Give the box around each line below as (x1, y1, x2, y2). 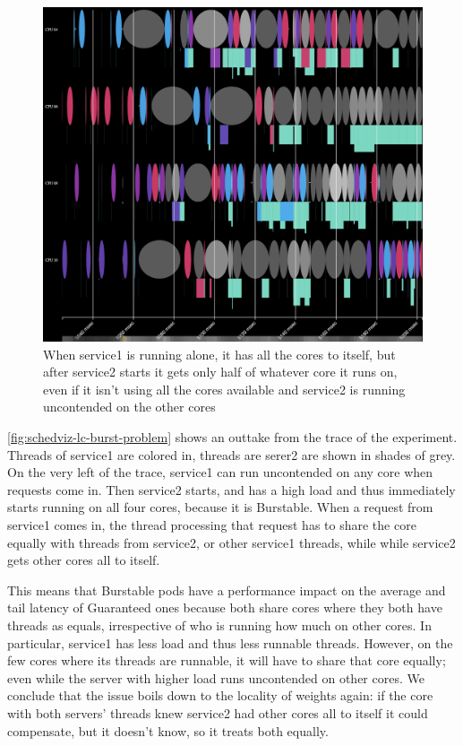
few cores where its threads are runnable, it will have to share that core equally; (7, 651, 446, 670)
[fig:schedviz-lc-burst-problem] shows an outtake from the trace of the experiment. (7, 428, 458, 447)
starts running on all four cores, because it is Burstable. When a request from (7, 498, 433, 516)
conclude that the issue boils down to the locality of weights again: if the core (7, 686, 433, 705)
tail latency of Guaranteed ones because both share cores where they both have (7, 598, 442, 617)
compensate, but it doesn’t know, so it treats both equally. (7, 721, 329, 740)
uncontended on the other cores (43, 397, 216, 416)
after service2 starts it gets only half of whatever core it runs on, (43, 362, 398, 381)
